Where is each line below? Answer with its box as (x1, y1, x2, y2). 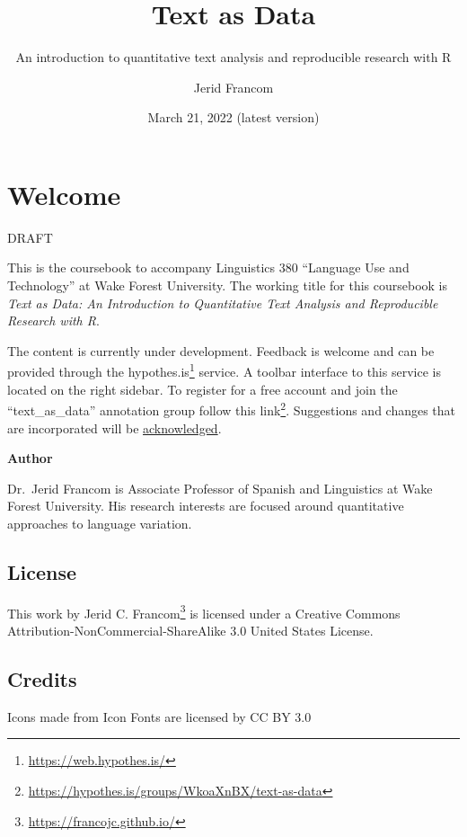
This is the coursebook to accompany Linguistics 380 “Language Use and (7, 258, 410, 277)
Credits (7, 664, 77, 692)
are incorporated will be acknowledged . (7, 418, 222, 437)
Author (7, 449, 53, 467)
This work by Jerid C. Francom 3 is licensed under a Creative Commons (7, 601, 401, 622)
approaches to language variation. (7, 513, 192, 532)
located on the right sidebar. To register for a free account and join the (7, 379, 398, 398)
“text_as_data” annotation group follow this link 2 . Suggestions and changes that (7, 398, 456, 419)
